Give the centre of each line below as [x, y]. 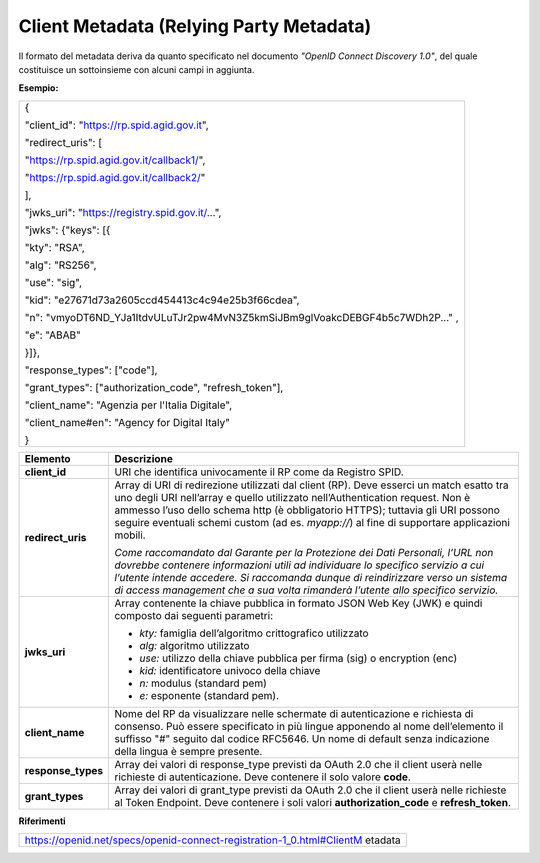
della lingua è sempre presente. [188, 751]
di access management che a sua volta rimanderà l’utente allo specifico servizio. [306, 590]
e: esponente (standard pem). [209, 695]
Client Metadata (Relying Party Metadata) [195, 26]
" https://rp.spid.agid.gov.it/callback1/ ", [115, 160]
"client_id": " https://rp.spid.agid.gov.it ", [116, 125]
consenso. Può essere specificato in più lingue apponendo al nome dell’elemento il [309, 726]
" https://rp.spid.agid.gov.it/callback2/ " [115, 177]
